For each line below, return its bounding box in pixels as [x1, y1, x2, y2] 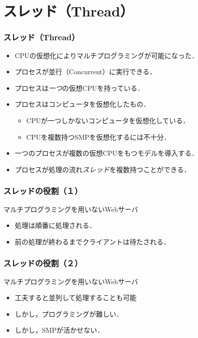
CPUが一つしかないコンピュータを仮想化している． [26, 115, 190, 125]
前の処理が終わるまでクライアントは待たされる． [14, 236, 170, 246]
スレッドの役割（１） [3, 185, 83, 197]
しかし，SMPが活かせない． [14, 325, 104, 335]
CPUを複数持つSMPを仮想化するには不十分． [26, 131, 170, 142]
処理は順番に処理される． [14, 220, 96, 230]
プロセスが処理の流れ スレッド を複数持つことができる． [14, 164, 191, 174]
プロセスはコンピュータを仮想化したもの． [14, 99, 150, 109]
